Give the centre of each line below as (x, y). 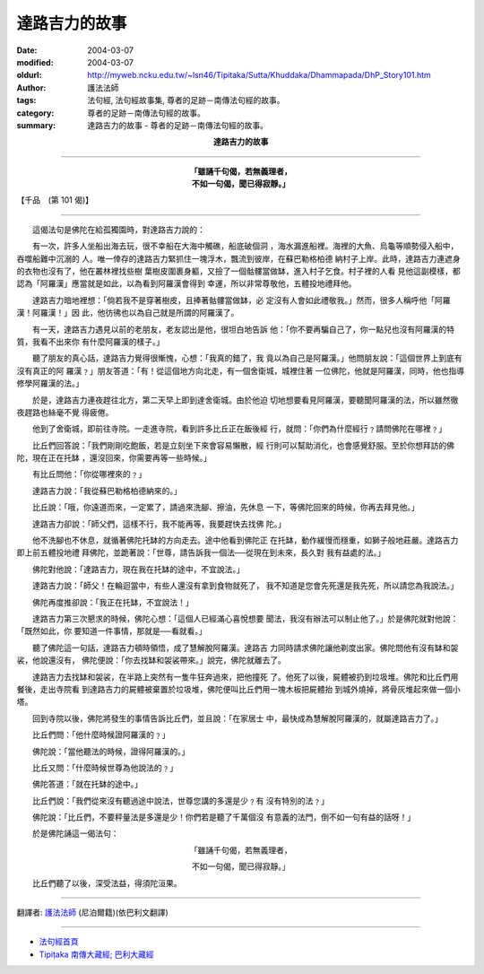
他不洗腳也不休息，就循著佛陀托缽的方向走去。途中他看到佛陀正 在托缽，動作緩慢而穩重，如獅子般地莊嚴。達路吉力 (245, 540)
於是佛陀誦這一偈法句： (75, 833)
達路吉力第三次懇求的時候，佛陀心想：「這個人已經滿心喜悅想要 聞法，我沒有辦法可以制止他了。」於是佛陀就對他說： (245, 618)
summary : (36, 125)
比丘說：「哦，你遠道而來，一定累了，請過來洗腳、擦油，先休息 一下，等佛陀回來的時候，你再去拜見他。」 (225, 508)
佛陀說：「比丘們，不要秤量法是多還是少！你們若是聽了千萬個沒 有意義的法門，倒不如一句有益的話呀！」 (224, 817)
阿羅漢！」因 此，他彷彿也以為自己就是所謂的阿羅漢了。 (135, 313)
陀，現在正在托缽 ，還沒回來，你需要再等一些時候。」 (114, 458)
